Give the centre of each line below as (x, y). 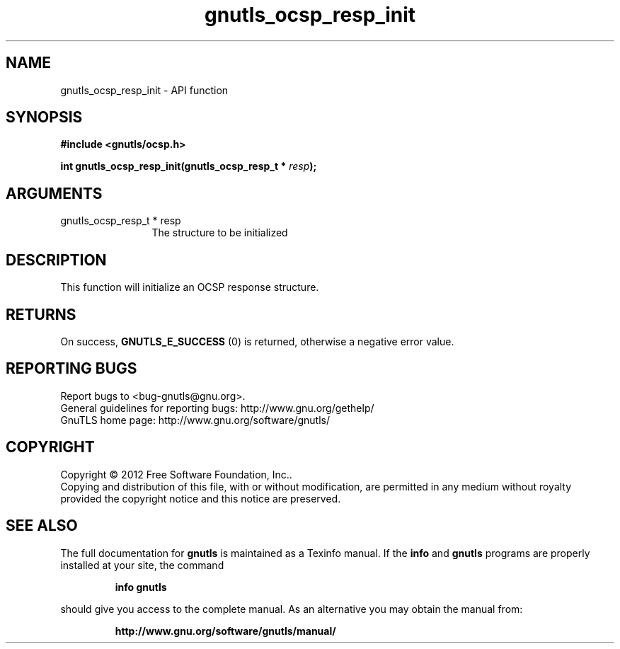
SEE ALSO (42, 526)
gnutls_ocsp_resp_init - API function (144, 90)
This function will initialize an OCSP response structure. (190, 287)
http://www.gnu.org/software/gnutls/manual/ (225, 631)
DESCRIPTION (56, 260)
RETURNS (41, 314)
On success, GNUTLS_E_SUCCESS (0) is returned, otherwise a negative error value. (257, 341)
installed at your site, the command (142, 565)
